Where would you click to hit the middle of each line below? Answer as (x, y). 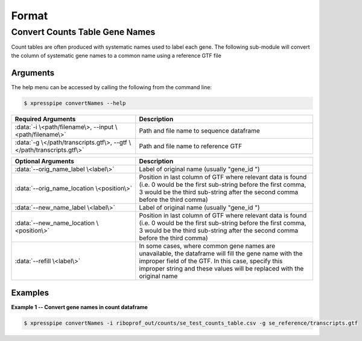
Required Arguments (45, 119)
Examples (30, 293)
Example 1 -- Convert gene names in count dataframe (79, 307)
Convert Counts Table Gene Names (83, 32)
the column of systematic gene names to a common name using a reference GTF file (116, 55)
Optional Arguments (45, 161)
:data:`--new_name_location (55, 223)
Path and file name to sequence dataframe (200, 131)
